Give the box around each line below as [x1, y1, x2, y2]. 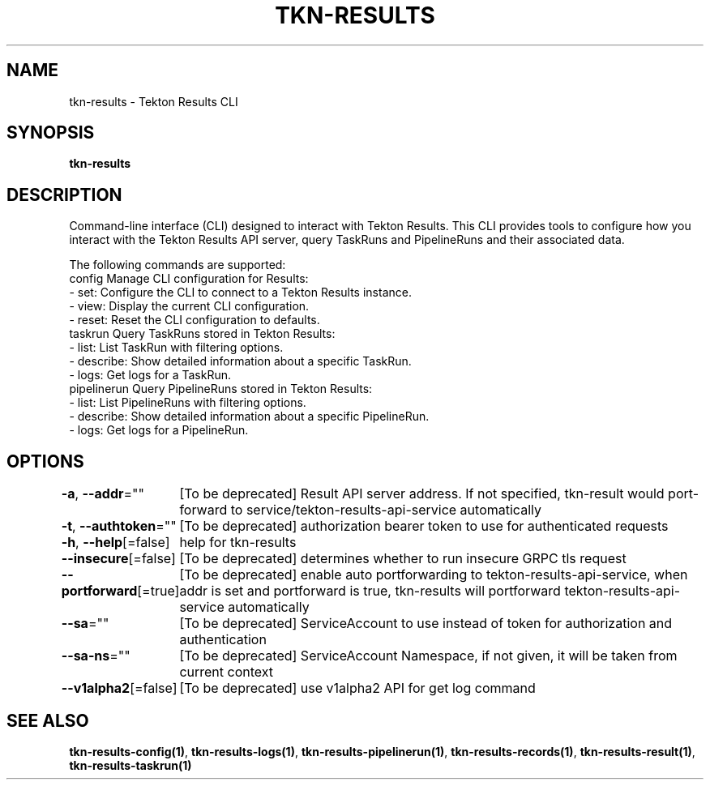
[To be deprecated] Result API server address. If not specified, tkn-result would [179, 485, 665, 502]
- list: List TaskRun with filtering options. [69, 340, 284, 355]
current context [179, 664, 274, 681]
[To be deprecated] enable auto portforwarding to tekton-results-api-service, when [179, 566, 688, 583]
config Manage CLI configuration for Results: [69, 271, 309, 286]
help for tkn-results [179, 534, 297, 551]
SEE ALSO [6, 710, 89, 731]
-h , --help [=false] [61, 534, 170, 551]
